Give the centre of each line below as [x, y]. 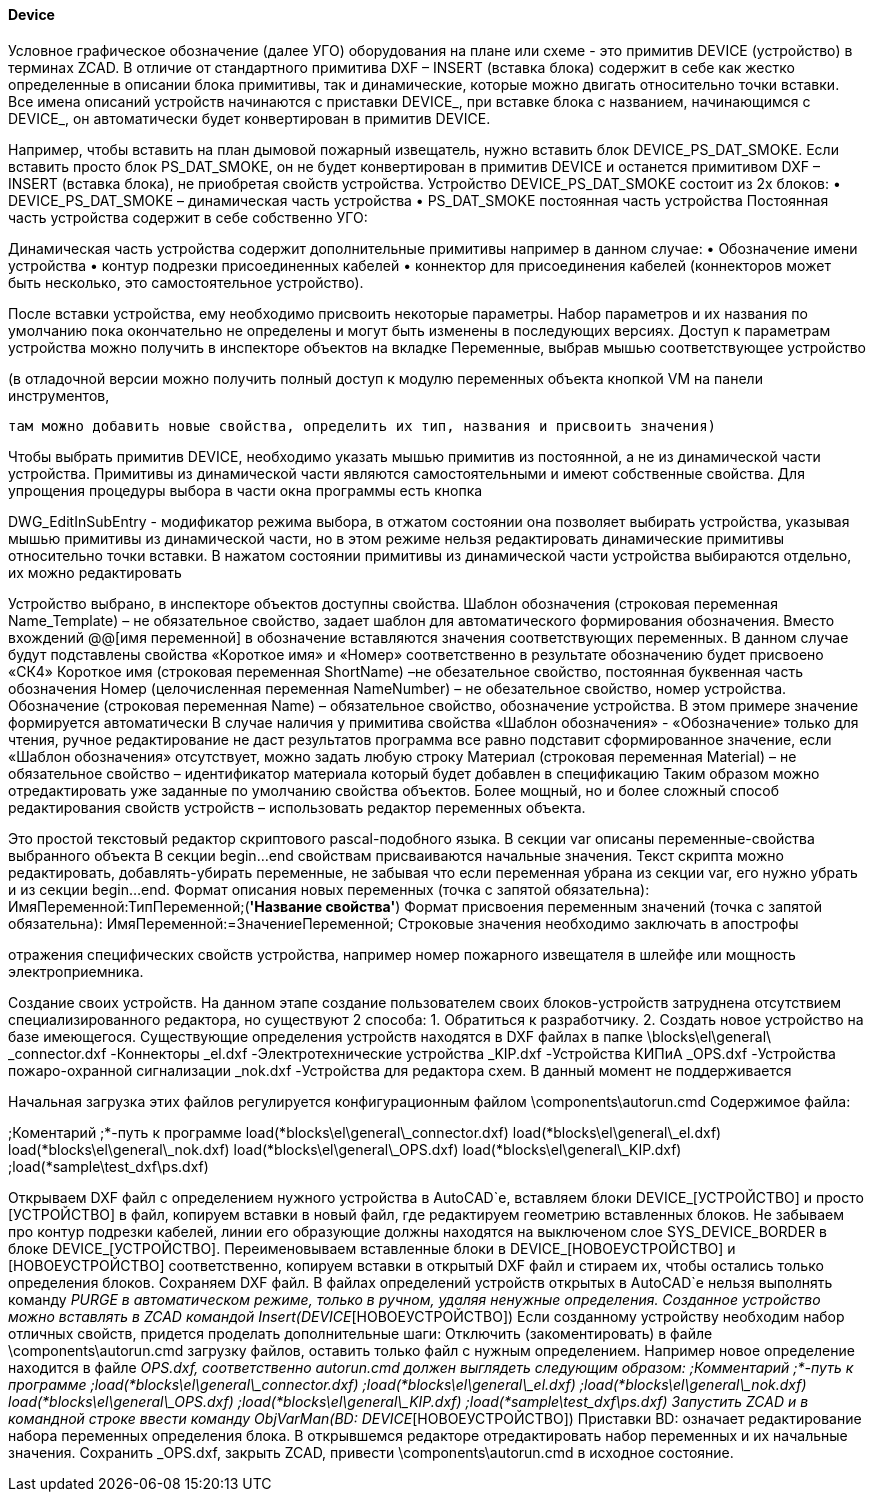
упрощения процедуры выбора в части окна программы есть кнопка [245, 490]
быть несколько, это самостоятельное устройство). [186, 282]
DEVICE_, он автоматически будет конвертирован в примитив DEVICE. [249, 118]
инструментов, [59, 395]
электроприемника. [76, 971]
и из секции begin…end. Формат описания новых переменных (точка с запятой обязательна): [329, 889]
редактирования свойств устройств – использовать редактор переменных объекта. [297, 807]
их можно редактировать [95, 572]
